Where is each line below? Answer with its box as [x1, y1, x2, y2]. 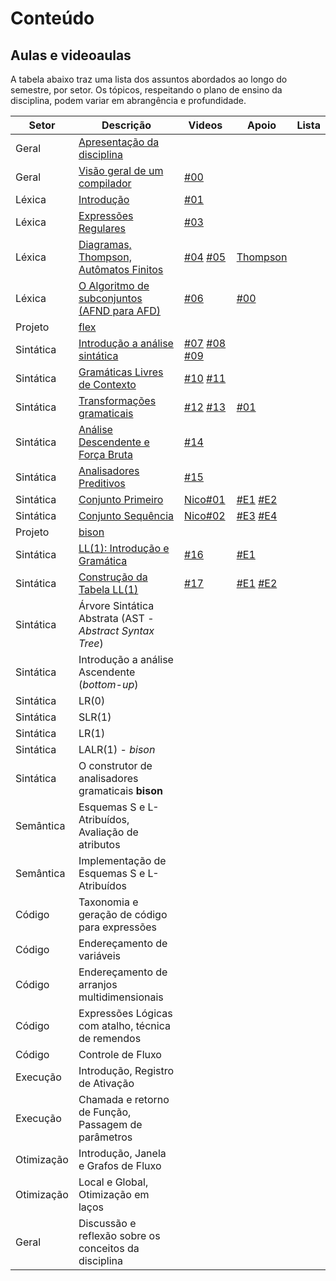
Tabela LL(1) [78, 583, 139, 596]
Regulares [78, 222, 126, 235]
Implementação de [78, 854, 167, 867]
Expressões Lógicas [78, 1007, 173, 1020]
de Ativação [78, 1077, 135, 1090]
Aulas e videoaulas [10, 47, 132, 64]
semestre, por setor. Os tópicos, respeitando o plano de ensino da [10, 84, 283, 96]
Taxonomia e [78, 895, 139, 909]
